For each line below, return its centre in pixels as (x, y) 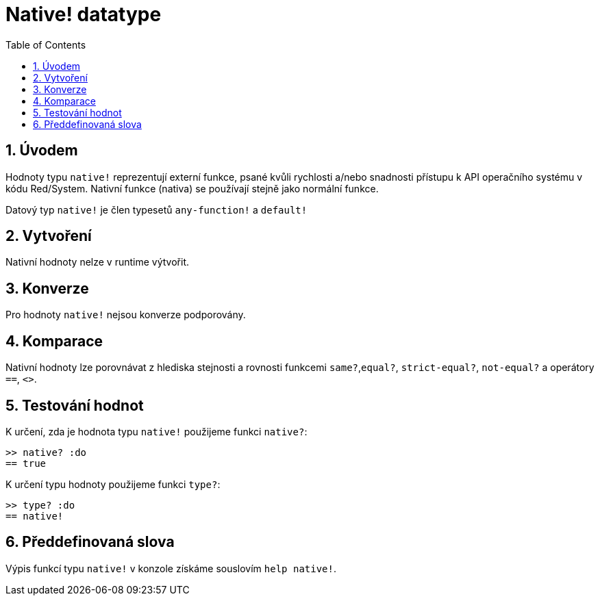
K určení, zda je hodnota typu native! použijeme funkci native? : (157, 431)
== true (26, 463)
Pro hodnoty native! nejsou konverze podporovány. (126, 315)
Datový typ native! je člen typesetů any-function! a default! (157, 209)
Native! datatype (84, 14)
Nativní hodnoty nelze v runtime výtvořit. (98, 262)
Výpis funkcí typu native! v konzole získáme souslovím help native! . (171, 568)
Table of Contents (46, 44)
